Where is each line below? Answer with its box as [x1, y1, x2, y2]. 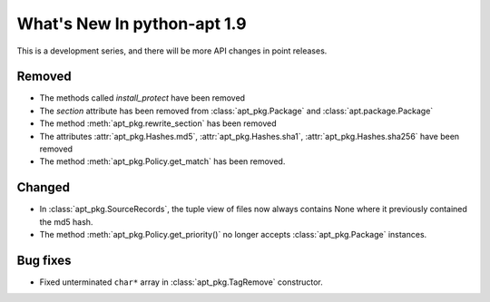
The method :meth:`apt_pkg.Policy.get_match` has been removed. [39, 156, 286, 167]
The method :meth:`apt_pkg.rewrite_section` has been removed [39, 118, 277, 129]
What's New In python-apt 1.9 [16, 14, 247, 34]
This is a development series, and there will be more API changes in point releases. [16, 45, 328, 56]
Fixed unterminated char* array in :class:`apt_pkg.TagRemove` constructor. [39, 277, 324, 287]
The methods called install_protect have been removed [39, 93, 245, 103]
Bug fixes [16, 252, 72, 268]
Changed [16, 180, 70, 195]
